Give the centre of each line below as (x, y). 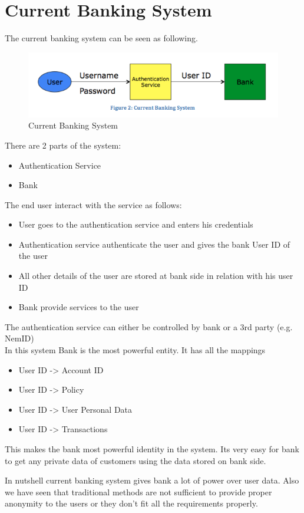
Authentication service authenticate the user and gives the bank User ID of (154, 244)
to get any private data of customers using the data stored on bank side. (136, 460)
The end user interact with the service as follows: (93, 204)
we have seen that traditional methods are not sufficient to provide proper (138, 491)
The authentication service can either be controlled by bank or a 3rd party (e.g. (149, 326)
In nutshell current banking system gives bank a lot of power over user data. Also (152, 480)
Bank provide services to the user (79, 307)
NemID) (19, 338)
